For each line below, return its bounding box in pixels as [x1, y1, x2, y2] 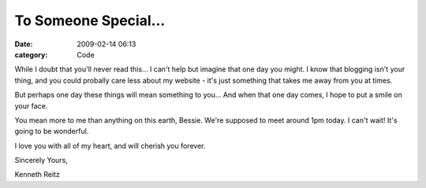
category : [14, 50, 48, 59]
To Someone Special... [14, 12, 166, 29]
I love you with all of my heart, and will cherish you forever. [14, 141, 206, 150]
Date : [14, 39, 33, 49]
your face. [14, 101, 48, 110]
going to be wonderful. [14, 127, 89, 136]
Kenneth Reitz [14, 170, 61, 179]
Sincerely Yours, [14, 156, 69, 165]
